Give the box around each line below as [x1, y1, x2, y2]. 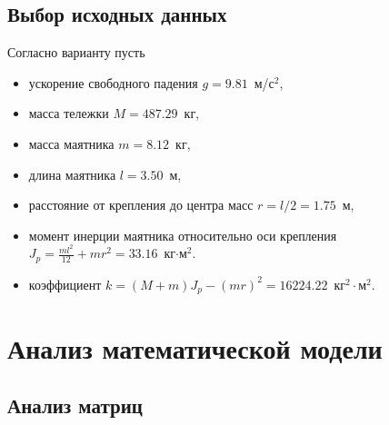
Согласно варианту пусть [7, 43, 145, 62]
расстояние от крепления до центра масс [28, 195, 254, 214]
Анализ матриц [7, 391, 143, 420]
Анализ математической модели [7, 329, 383, 366]
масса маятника [28, 133, 115, 153]
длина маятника [28, 164, 116, 183]
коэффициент [28, 274, 102, 293]
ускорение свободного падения [28, 73, 198, 92]
